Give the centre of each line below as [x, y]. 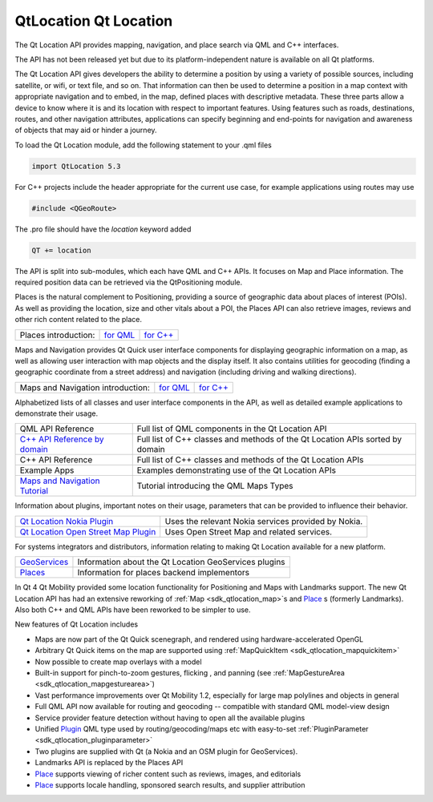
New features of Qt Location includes [77, 624]
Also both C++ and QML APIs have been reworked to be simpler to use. [133, 610]
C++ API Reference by [62, 439]
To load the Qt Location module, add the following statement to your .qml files [143, 145]
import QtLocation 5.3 [76, 166]
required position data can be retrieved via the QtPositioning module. [129, 282]
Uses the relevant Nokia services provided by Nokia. [264, 521]
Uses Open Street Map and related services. [249, 531]
